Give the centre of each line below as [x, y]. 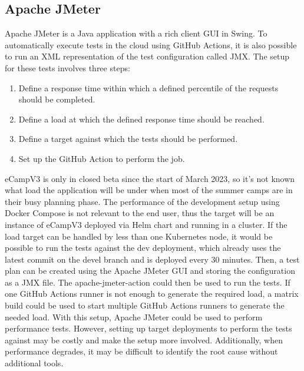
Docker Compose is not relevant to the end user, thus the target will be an [140, 213]
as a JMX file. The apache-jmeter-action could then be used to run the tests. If [148, 282]
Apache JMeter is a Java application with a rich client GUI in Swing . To [136, 33]
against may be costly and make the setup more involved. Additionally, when [144, 339]
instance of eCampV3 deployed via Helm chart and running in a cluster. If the [146, 224]
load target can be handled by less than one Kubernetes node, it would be [139, 236]
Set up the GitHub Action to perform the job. [102, 158]
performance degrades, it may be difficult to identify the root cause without [141, 351]
